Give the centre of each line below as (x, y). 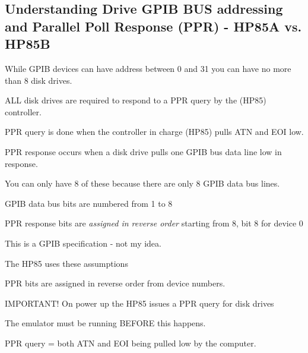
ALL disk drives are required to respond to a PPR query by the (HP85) (136, 100)
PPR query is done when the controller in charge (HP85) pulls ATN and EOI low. (154, 132)
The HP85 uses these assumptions (66, 263)
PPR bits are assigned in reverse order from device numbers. (115, 283)
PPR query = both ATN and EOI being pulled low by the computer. (131, 343)
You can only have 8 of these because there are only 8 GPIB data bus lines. (142, 183)
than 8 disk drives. (39, 80)
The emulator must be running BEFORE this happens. (105, 323)
